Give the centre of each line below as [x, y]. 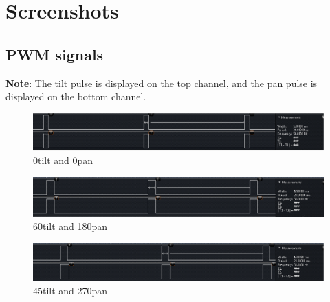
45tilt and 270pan [70, 291]
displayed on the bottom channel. [76, 96]
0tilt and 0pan [63, 160]
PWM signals [55, 54]
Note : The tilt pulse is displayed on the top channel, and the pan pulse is [162, 83]
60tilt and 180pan [70, 226]
